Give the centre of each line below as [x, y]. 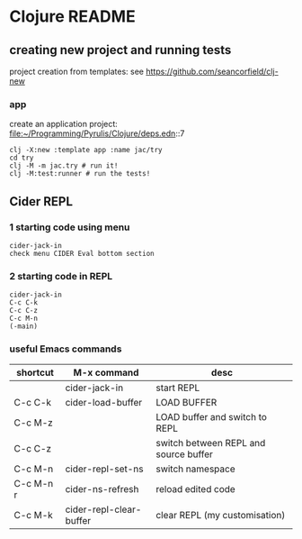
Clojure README [73, 17]
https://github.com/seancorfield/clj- [212, 71]
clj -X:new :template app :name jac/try [86, 151]
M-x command [106, 372]
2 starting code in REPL [61, 276]
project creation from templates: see [77, 71]
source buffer [185, 454]
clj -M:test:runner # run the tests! [80, 174]
